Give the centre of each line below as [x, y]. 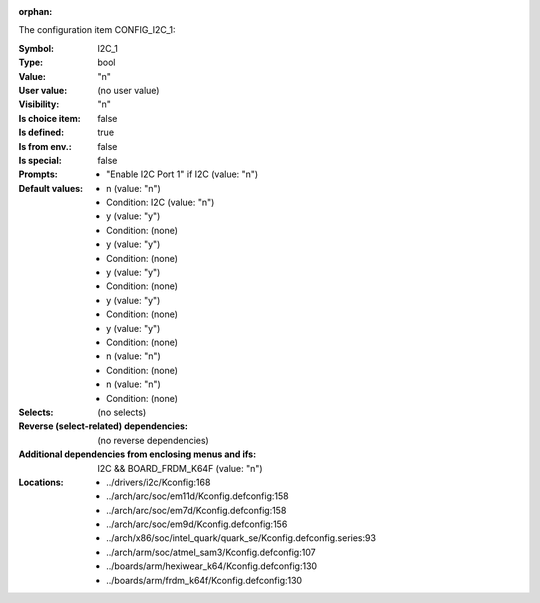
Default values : [51, 188]
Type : [31, 62]
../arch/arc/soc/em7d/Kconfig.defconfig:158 [196, 510]
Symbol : [36, 48]
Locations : [41, 482]
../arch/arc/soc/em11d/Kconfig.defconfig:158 [197, 496]
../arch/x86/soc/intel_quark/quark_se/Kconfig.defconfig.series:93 [241, 538]
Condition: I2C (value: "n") [160, 202]
